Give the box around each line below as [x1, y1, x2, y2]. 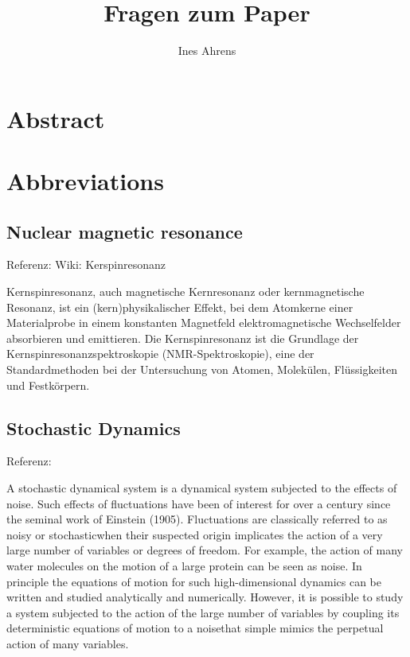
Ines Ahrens [178, 42, 236, 59]
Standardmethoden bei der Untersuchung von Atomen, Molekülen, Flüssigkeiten [6, 361, 397, 378]
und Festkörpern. [6, 376, 90, 393]
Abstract [6, 102, 105, 134]
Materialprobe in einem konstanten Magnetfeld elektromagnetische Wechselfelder [6, 314, 401, 331]
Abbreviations [6, 165, 164, 197]
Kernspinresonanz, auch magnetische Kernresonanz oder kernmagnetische [6, 283, 365, 300]
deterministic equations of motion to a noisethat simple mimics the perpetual [6, 620, 384, 636]
